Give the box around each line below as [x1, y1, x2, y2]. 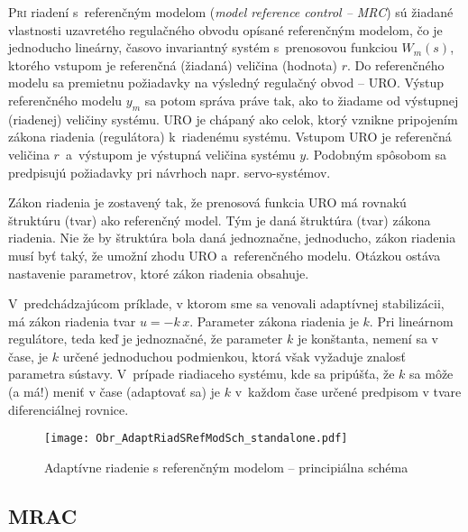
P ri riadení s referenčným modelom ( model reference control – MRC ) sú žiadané [8, 3, 454, 21]
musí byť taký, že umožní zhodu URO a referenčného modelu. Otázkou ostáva [8, 245, 441, 264]
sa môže [409, 364, 454, 383]
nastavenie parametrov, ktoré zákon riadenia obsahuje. [8, 263, 309, 282]
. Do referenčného [347, 55, 445, 74]
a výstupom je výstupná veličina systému [65, 144, 296, 163]
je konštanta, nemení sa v [297, 329, 438, 348]
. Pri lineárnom [369, 311, 454, 330]
